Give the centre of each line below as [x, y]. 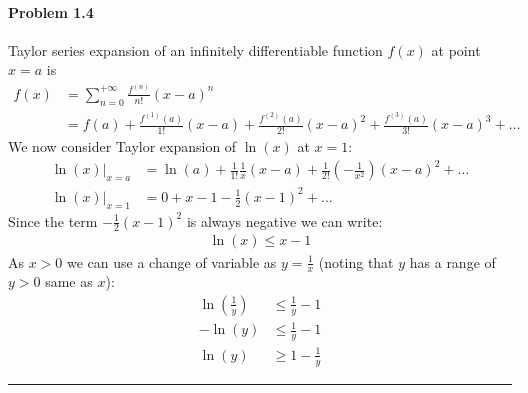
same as [69, 281]
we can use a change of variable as [172, 261]
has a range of [452, 261]
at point [456, 49]
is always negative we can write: [284, 220]
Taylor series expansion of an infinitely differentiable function [195, 49]
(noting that [356, 261]
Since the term [53, 220]
